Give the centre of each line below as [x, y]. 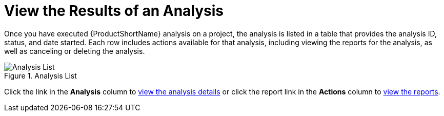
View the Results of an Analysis [114, 11]
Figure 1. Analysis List [41, 75]
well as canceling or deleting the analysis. [75, 51]
